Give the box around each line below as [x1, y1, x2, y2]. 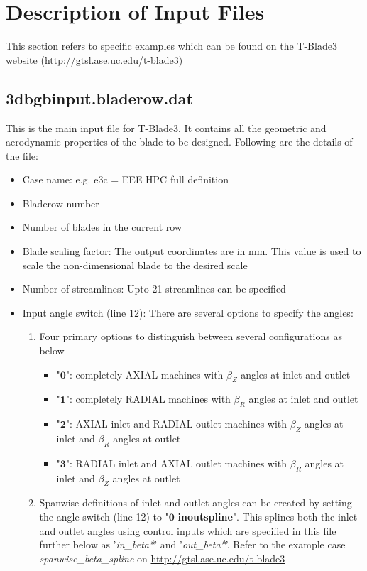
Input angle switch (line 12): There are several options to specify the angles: [22, 305, 354, 320]
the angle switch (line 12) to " [39, 509, 169, 524]
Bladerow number [22, 195, 99, 210]
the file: [6, 148, 38, 163]
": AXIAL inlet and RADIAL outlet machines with [65, 416, 287, 431]
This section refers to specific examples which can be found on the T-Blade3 [6, 38, 337, 53]
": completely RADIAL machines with [65, 391, 231, 406]
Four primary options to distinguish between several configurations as [39, 329, 342, 344]
